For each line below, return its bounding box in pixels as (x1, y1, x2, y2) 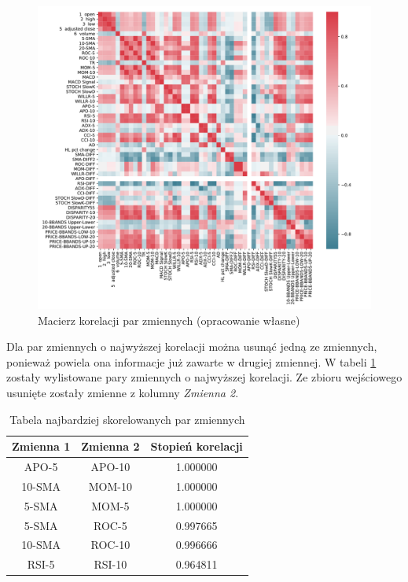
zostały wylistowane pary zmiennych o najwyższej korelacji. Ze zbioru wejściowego (6, 369, 402, 385)
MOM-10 (88, 477, 132, 494)
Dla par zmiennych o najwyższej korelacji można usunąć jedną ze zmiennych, (6, 338, 377, 355)
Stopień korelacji (150, 438, 243, 455)
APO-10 (90, 459, 130, 475)
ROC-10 (90, 536, 130, 553)
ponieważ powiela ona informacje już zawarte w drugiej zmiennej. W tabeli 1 (6, 353, 377, 370)
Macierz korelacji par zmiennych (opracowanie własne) (38, 311, 300, 328)
